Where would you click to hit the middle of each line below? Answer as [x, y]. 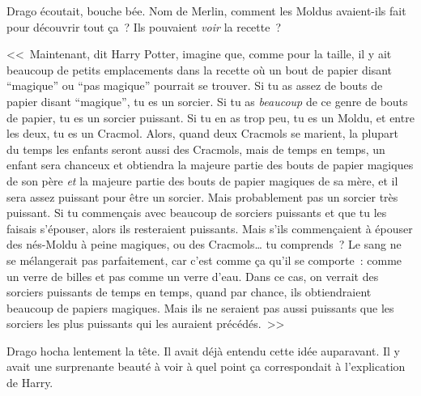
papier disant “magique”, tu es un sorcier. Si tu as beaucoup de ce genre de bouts [207, 101]
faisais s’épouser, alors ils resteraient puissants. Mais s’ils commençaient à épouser [210, 228]
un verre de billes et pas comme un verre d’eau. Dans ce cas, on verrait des [193, 276]
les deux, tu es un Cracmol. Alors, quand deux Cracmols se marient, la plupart [202, 133]
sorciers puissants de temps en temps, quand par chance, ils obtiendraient [189, 292]
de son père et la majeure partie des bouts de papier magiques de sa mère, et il [202, 180]
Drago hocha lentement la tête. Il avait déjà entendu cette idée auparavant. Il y [203, 350]
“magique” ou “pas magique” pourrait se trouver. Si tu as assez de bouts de [195, 85]
